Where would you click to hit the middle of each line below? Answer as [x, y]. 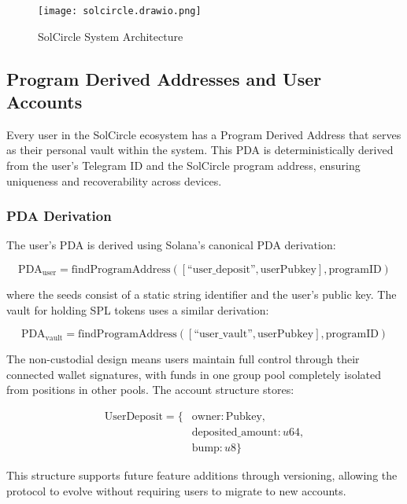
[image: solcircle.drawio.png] [120, 11]
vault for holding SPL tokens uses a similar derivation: [138, 309]
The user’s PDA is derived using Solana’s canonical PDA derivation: [171, 245]
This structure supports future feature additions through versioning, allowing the [202, 475]
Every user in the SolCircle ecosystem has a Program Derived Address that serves [204, 134]
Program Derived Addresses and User [164, 78]
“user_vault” [223, 335]
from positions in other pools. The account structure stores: [150, 390]
